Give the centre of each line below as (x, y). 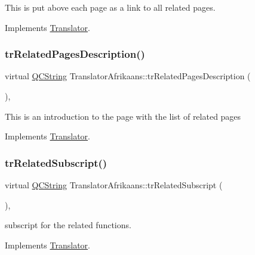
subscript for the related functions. (68, 225)
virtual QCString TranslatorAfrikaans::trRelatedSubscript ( (114, 185)
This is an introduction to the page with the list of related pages (123, 116)
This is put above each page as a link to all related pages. (110, 7)
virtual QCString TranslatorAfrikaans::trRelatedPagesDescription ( (128, 76)
